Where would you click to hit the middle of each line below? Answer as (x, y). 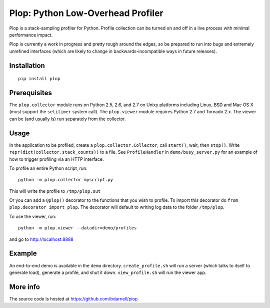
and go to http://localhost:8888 (41, 239)
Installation (27, 65)
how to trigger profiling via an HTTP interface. (56, 159)
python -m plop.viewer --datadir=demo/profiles (77, 228)
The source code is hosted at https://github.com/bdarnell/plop (73, 298)
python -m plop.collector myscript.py (66, 180)
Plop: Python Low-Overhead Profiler (86, 13)
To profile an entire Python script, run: (48, 168)
